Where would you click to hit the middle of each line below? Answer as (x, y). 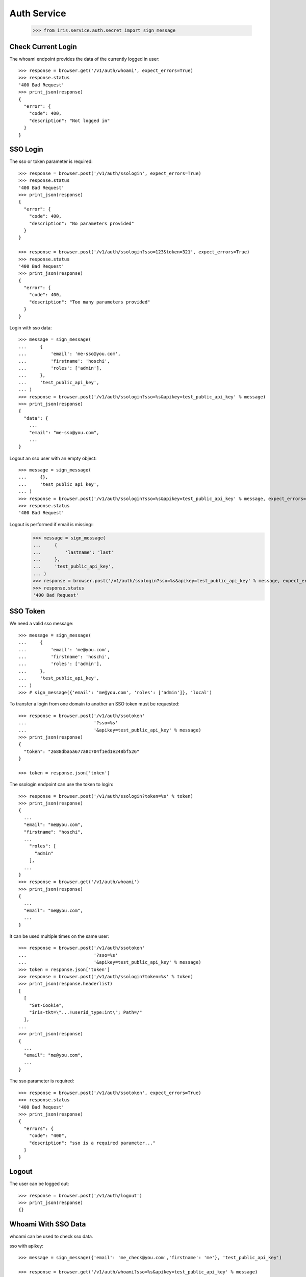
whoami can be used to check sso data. (51, 1237)
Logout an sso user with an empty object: (53, 458)
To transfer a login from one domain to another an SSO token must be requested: (94, 704)
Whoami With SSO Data (48, 1224)
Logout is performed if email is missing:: (52, 524)
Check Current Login (43, 47)
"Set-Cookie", (47, 1005)
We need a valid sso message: (41, 624)
